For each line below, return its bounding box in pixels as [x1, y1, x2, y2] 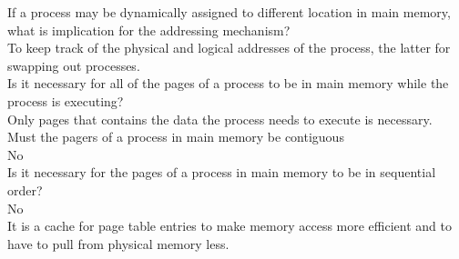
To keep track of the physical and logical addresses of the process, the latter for [7, 38, 451, 57]
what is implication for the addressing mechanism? [7, 20, 291, 39]
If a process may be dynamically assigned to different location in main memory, [7, 3, 451, 21]
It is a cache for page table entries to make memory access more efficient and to [7, 216, 452, 235]
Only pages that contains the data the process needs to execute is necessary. [7, 109, 433, 128]
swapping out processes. [7, 55, 140, 75]
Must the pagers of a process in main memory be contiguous [7, 127, 344, 146]
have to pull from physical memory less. [7, 234, 229, 253]
